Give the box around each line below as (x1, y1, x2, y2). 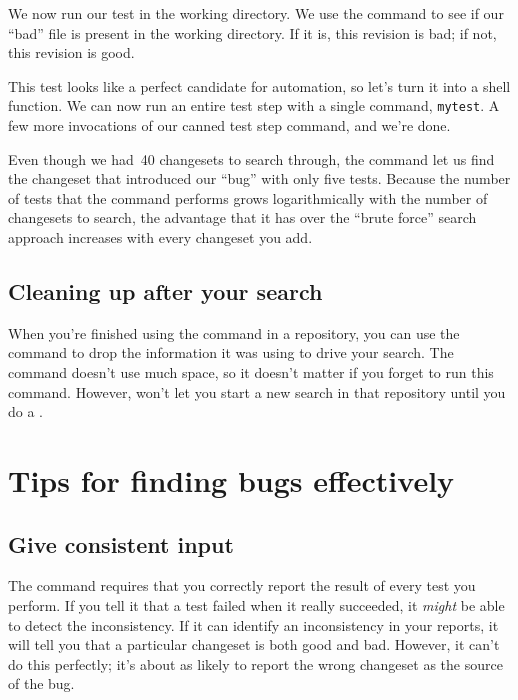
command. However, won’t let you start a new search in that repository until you (8, 381, 506, 402)
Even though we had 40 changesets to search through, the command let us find (8, 148, 495, 169)
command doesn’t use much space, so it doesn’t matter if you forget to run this (8, 361, 494, 382)
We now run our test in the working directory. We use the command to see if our (8, 3, 504, 23)
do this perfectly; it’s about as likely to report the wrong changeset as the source (8, 653, 503, 674)
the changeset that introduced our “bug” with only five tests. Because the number (8, 168, 511, 189)
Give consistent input (8, 528, 234, 559)
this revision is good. (8, 42, 135, 63)
